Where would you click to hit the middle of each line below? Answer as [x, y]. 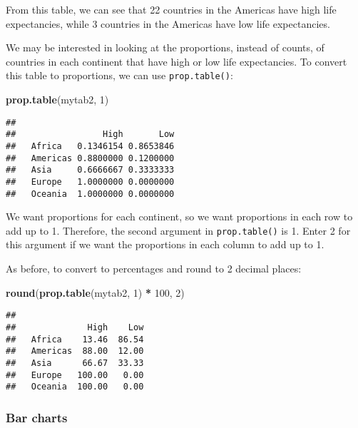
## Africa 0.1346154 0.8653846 [90, 146]
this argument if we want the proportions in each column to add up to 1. [165, 244]
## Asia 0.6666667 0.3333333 [90, 170]
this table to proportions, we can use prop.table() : [119, 75]
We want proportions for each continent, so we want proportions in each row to [179, 216]
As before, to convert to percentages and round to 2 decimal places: [154, 269]
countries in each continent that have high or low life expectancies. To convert [177, 61]
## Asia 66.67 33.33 [75, 363]
